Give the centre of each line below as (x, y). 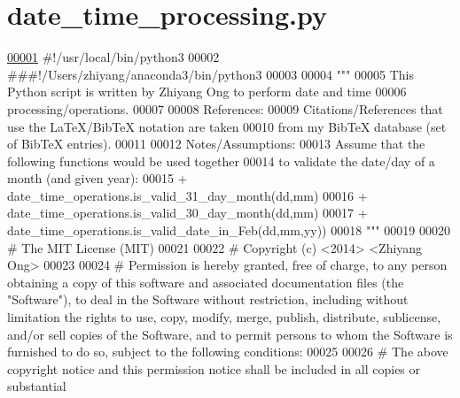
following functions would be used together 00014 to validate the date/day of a (221, 161)
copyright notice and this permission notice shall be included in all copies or (214, 368)
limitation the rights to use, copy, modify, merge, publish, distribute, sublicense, (224, 317)
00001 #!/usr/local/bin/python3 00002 (113, 57)
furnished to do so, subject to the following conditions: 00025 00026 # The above (228, 352)
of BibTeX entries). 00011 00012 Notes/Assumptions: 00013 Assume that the (216, 144)
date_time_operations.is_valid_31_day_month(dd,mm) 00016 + (187, 195)
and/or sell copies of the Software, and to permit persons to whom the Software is (230, 334)
